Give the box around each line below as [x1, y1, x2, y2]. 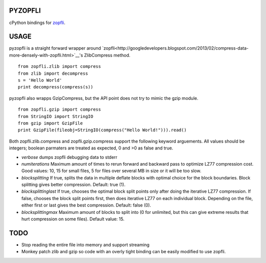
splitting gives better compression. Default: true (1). [21, 182, 126, 188]
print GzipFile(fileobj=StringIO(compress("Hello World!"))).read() [18, 127, 187, 133]
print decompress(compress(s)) [18, 84, 94, 90]
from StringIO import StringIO [18, 114, 94, 119]
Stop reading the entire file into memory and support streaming [21, 241, 150, 248]
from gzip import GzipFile [18, 120, 83, 126]
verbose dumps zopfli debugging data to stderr [21, 154, 118, 160]
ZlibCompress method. [84, 52, 131, 58]
